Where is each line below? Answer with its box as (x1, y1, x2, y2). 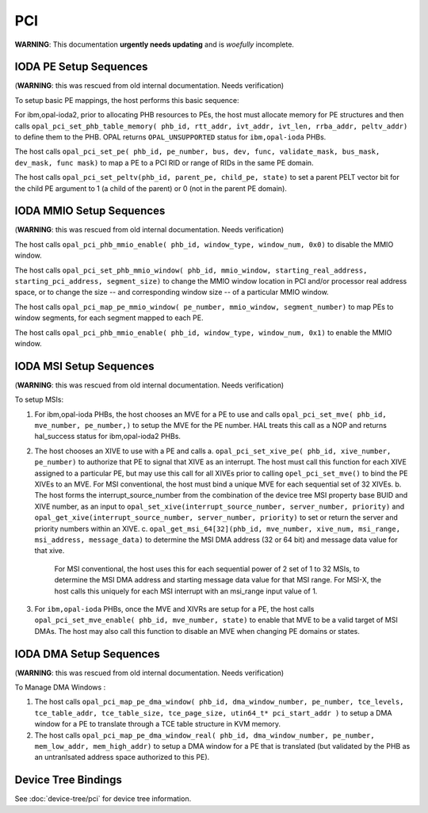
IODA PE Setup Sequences (14, 60, 148, 74)
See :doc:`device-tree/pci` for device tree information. (14, 794, 192, 803)
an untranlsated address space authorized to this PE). (34, 753, 210, 762)
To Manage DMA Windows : (14, 682, 106, 693)
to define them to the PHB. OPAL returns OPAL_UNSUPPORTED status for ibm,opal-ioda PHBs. (14, 132, 327, 142)
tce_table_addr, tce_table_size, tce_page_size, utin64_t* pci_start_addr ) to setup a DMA (34, 708, 392, 717)
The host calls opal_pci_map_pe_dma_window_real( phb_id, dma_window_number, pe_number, (34, 730, 376, 740)
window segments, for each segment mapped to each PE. (14, 313, 204, 323)
